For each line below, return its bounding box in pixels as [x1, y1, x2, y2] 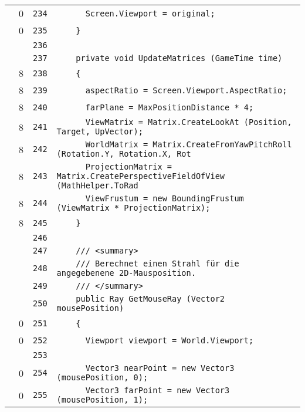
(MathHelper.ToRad [56, 181, 138, 190]
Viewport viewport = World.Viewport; [85, 335, 254, 345]
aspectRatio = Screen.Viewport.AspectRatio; [85, 85, 287, 95]
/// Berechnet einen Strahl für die [76, 259, 239, 268]
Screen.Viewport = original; [85, 8, 215, 18]
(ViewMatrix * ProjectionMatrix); [56, 203, 211, 212]
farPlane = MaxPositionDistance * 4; [85, 102, 254, 112]
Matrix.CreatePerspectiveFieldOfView [56, 171, 225, 181]
